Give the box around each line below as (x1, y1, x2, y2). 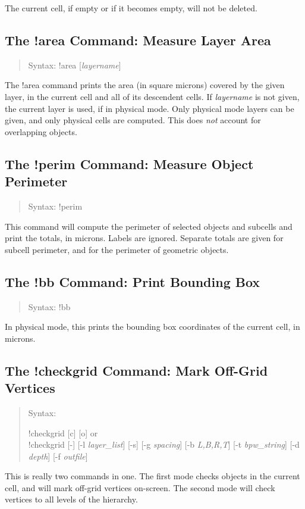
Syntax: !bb (28, 300, 71, 313)
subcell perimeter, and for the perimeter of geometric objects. (5, 243, 229, 255)
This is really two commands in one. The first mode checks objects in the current (5, 470, 300, 482)
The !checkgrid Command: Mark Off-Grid (5, 361, 268, 379)
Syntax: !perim (28, 199, 83, 212)
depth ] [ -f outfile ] (28, 449, 88, 462)
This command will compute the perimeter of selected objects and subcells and (5, 220, 293, 232)
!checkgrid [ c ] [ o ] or (28, 426, 98, 439)
